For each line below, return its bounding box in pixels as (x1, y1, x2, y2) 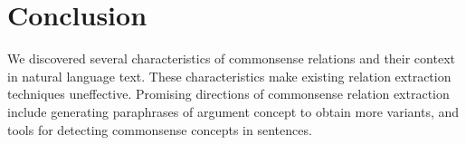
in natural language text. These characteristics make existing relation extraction (7, 66, 452, 85)
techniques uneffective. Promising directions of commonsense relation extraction (7, 84, 450, 103)
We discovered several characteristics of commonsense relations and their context (7, 49, 455, 68)
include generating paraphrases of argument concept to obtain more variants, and (7, 101, 460, 121)
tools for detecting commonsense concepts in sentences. (7, 120, 312, 139)
